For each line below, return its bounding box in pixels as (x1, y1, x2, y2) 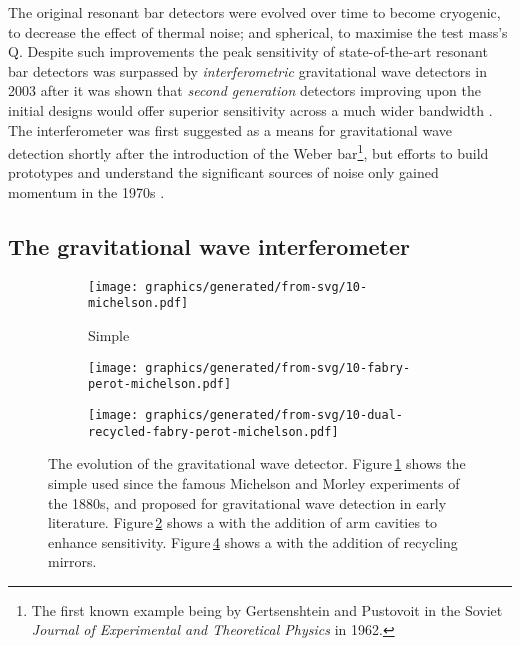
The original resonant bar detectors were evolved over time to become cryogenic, (8, 2, 501, 22)
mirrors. (48, 551, 97, 572)
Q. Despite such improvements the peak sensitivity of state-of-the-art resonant (8, 41, 488, 62)
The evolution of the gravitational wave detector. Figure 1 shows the (48, 453, 466, 474)
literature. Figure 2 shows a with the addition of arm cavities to (48, 512, 438, 533)
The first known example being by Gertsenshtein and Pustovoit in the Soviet (31, 599, 503, 620)
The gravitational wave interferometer (8, 230, 411, 261)
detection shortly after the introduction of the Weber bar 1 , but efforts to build (8, 140, 489, 163)
